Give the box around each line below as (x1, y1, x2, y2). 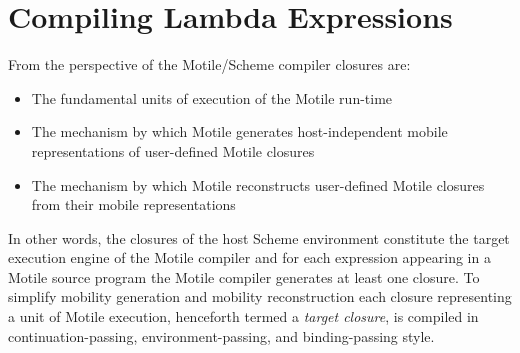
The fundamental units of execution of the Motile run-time (31, 87, 393, 108)
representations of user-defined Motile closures (31, 140, 315, 161)
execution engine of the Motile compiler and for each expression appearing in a (8, 247, 491, 268)
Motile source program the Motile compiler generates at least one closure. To (8, 266, 480, 287)
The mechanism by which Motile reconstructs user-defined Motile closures (31, 174, 485, 195)
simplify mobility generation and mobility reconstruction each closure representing (8, 286, 512, 307)
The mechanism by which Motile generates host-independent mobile (31, 121, 448, 142)
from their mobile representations (31, 194, 236, 215)
